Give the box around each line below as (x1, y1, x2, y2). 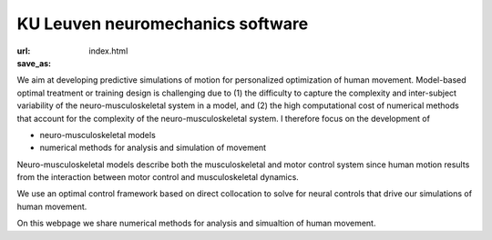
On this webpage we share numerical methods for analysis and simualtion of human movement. (16, 218, 376, 229)
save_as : (16, 57, 52, 68)
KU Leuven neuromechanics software (16, 14, 309, 34)
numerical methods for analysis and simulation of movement (39, 142, 267, 154)
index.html (88, 45, 128, 56)
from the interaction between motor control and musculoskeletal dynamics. (16, 172, 300, 183)
